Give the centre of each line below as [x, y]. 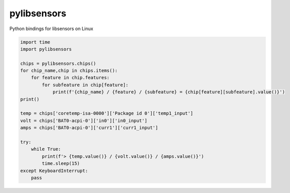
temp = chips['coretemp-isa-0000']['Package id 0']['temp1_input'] [107, 113]
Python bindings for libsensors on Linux [51, 29]
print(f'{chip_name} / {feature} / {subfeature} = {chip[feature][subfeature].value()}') [169, 92]
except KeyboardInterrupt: [54, 171]
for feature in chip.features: [70, 78]
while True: [46, 149]
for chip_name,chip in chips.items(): [69, 71]
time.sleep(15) [61, 164]
